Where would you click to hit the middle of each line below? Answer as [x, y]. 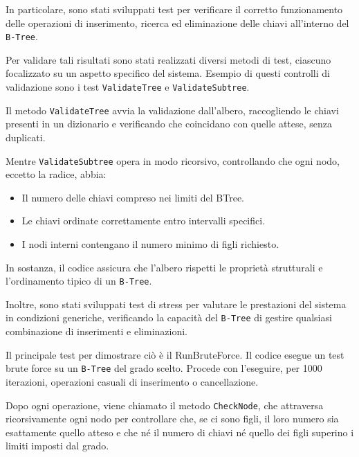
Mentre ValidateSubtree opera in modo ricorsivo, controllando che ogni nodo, [173, 160]
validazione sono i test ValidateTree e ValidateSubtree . [128, 87]
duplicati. [26, 137]
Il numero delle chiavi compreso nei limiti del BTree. [133, 197]
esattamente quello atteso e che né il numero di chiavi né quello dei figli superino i [180, 432]
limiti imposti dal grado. [57, 446]
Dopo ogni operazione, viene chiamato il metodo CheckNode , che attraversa [165, 405]
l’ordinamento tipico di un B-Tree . [79, 281]
